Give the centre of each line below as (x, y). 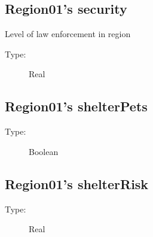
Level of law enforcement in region (68, 34)
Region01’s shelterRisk (77, 183)
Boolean (44, 151)
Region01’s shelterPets (76, 106)
